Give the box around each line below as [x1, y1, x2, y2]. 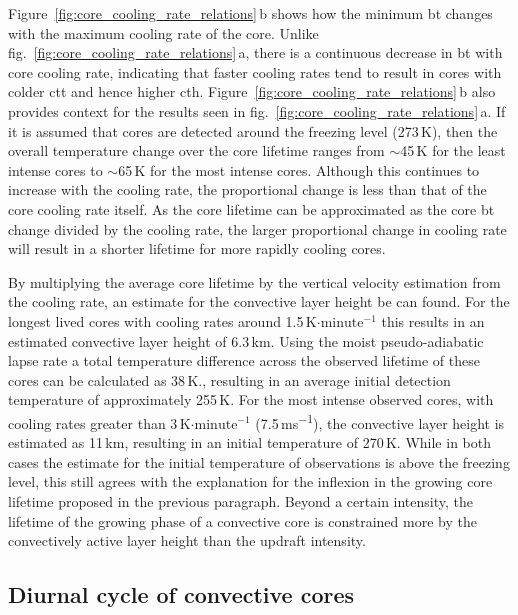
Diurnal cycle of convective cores [8, 579, 355, 610]
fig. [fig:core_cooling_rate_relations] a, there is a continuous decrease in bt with [8, 42, 503, 63]
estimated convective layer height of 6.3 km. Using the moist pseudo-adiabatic [8, 330, 484, 351]
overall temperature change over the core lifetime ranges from [8, 140, 385, 161]
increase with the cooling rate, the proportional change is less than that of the [8, 179, 487, 200]
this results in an [381, 310, 485, 331]
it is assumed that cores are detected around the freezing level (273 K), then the [8, 120, 498, 141]
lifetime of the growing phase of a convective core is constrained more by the [8, 510, 477, 531]
